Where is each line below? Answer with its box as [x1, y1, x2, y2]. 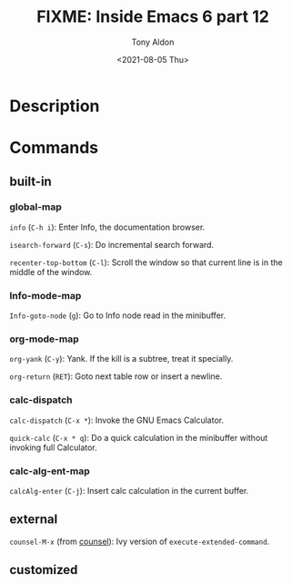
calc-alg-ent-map [9, 465, 90, 477]
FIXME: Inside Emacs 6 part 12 [35, 6, 270, 27]
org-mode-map [9, 333, 79, 345]
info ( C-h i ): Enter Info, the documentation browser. [9, 221, 206, 232]
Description [9, 96, 100, 116]
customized [9, 562, 78, 578]
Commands [9, 138, 99, 159]
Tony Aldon [131, 36, 175, 47]
